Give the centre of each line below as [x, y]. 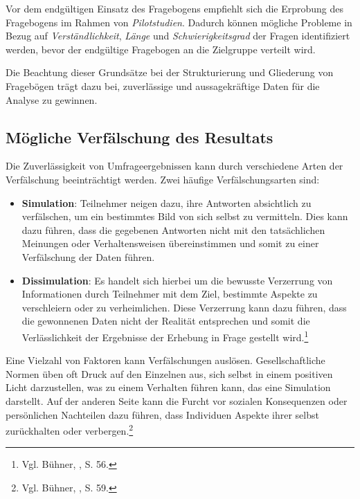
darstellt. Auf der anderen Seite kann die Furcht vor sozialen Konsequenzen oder [177, 400]
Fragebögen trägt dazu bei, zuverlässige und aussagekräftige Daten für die [163, 85]
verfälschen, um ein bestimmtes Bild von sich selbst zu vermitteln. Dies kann [185, 216]
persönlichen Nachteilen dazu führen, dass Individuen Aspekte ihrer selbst [162, 414]
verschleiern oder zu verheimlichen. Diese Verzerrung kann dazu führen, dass [184, 307]
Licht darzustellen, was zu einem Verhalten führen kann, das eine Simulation [168, 387]
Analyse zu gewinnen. [52, 99]
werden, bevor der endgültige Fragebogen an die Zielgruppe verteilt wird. [161, 49]
